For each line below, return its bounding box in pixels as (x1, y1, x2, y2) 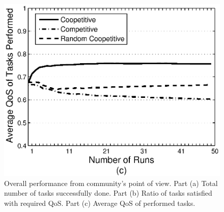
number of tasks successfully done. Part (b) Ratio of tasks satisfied (4, 188, 212, 198)
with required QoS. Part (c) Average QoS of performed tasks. (4, 198, 195, 208)
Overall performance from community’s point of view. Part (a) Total (4, 177, 218, 188)
